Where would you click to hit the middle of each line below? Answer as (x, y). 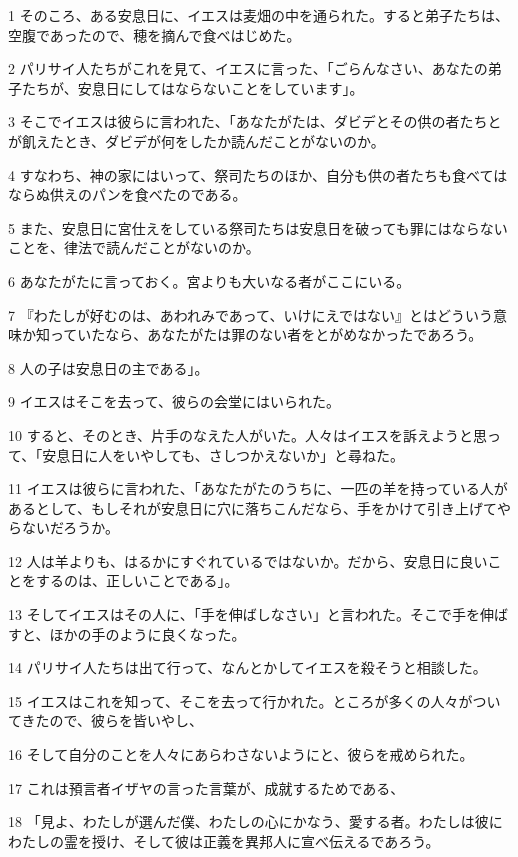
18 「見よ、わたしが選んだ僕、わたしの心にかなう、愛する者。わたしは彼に (255, 821)
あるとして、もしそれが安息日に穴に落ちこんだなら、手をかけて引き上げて (252, 507)
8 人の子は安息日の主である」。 (108, 367)
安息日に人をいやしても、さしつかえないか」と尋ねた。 (223, 454)
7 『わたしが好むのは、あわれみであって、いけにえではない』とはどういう (250, 314)
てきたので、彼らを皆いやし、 (106, 720)
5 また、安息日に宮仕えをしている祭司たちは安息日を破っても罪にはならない (258, 227)
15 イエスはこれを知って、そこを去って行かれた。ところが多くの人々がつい (254, 700)
